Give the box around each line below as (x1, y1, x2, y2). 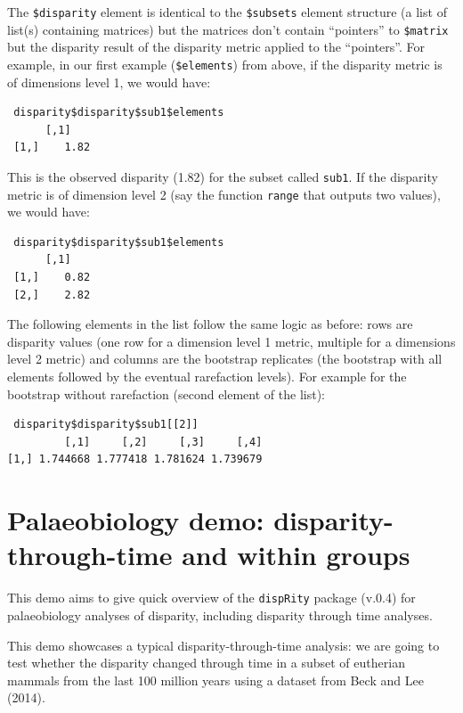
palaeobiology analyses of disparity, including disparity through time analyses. (7, 605, 433, 624)
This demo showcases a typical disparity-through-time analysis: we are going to (7, 635, 440, 654)
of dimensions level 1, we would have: (7, 72, 211, 91)
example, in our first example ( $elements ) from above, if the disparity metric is (7, 54, 443, 73)
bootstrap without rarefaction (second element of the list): (7, 384, 325, 403)
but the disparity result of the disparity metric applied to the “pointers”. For (7, 37, 425, 56)
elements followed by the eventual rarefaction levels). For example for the (7, 367, 407, 385)
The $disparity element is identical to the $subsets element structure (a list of (7, 3, 447, 20)
